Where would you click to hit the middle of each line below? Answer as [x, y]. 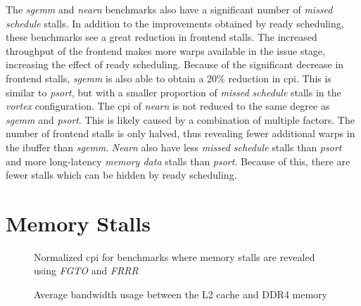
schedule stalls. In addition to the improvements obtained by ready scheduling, [175, 23]
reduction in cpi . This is [280, 78]
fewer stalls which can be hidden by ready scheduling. [121, 175]
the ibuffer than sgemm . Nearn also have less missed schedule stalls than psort [174, 147]
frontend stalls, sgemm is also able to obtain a [105, 78]
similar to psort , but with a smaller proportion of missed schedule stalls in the [173, 92]
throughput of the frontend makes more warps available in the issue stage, [165, 50]
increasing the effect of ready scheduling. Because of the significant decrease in [175, 64]
